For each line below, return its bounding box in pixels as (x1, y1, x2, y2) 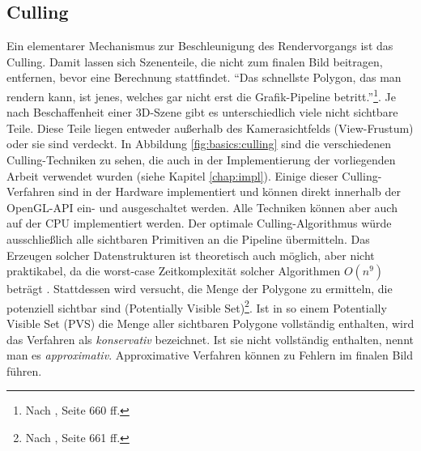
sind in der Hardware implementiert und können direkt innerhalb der (58, 183, 402, 200)
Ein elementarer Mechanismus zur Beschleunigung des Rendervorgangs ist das (6, 37, 393, 54)
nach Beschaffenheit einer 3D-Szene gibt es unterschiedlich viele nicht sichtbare (6, 104, 398, 121)
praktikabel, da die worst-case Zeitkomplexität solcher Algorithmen (6, 262, 341, 279)
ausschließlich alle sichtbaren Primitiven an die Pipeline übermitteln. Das (6, 230, 370, 247)
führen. (6, 362, 42, 379)
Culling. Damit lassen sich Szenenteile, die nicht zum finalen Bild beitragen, (6, 53, 383, 70)
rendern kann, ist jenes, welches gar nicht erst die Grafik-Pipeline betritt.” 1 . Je (6, 85, 396, 104)
